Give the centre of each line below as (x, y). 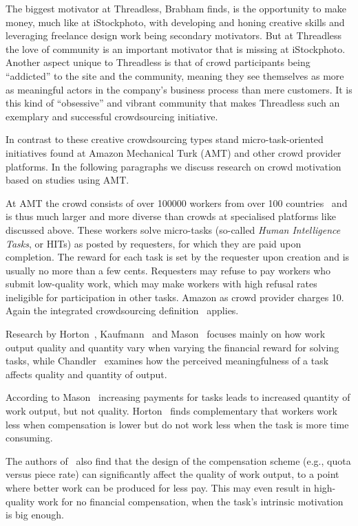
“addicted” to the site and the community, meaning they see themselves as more (175, 75)
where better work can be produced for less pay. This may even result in (158, 487)
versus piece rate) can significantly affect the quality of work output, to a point (172, 474)
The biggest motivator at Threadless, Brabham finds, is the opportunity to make (176, 8)
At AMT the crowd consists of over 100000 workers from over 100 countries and (177, 202)
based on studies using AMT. (67, 180)
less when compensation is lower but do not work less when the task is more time (177, 424)
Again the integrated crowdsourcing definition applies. (122, 310)
